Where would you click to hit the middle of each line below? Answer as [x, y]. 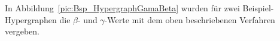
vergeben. [22, 31]
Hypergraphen [31, 19]
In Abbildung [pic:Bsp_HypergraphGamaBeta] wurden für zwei [122, 8]
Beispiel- [258, 8]
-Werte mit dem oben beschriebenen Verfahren [190, 19]
